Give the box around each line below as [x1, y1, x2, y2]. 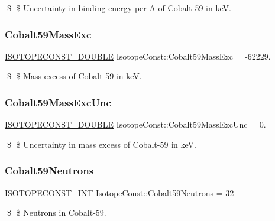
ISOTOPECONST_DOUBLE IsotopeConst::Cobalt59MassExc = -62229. [5, 50, 271, 62]
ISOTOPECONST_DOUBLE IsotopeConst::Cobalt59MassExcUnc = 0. [5, 118, 266, 131]
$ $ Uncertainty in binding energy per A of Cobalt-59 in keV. [7, 2, 231, 14]
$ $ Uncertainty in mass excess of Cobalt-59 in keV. [7, 138, 196, 150]
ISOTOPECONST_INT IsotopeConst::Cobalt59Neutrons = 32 [5, 186, 234, 199]
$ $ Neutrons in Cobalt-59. [7, 206, 106, 219]
